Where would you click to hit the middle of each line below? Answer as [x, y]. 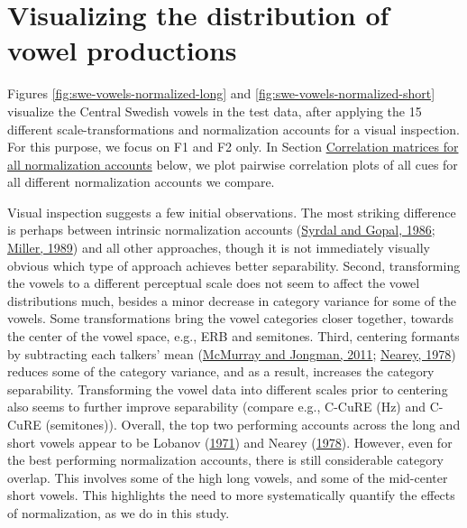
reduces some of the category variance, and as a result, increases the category [221, 371]
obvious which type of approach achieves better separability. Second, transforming [234, 265]
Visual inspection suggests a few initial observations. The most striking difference [232, 212]
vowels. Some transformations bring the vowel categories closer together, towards [230, 318]
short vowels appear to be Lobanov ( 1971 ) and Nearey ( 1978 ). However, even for [230, 442]
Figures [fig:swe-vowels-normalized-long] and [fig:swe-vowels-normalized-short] [221, 93]
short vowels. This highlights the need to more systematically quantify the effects [231, 495]
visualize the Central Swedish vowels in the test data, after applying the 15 [215, 111]
